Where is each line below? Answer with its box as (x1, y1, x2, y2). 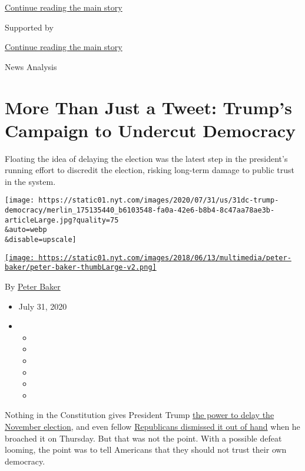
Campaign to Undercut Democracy (5, 118, 296, 142)
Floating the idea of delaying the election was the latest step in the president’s (5, 152, 288, 164)
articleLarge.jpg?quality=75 (5, 215, 119, 224)
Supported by (5, 21, 54, 33)
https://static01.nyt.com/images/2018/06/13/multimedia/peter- (38, 253, 291, 262)
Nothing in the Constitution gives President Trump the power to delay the (5, 409, 274, 421)
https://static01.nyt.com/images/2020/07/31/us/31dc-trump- (38, 196, 279, 205)
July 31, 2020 (18, 300, 67, 312)
